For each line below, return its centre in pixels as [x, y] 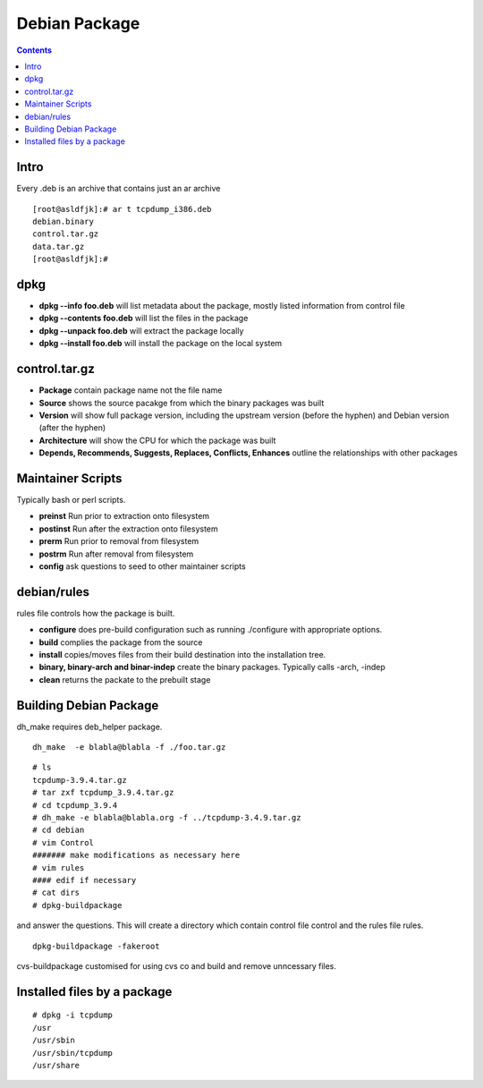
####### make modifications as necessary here [136, 855]
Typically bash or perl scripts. [71, 499]
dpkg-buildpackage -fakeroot [96, 946]
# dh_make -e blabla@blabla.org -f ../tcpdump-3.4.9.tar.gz [167, 818]
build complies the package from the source [121, 642]
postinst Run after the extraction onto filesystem [128, 529]
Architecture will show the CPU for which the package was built [157, 440]
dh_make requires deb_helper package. [89, 727]
